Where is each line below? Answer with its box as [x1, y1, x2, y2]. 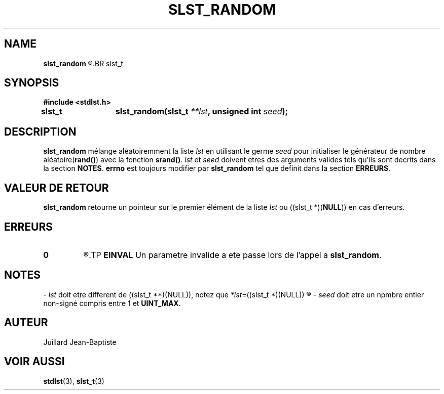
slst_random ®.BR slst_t [43, 59, 123, 68]
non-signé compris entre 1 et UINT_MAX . [43, 298, 181, 308]
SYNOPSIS [4, 76, 59, 90]
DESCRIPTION [4, 125, 77, 138]
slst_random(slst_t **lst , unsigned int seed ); [115, 106, 288, 117]
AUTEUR [4, 316, 48, 329]
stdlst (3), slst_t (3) [43, 376, 104, 385]
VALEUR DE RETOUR [4, 181, 109, 194]
